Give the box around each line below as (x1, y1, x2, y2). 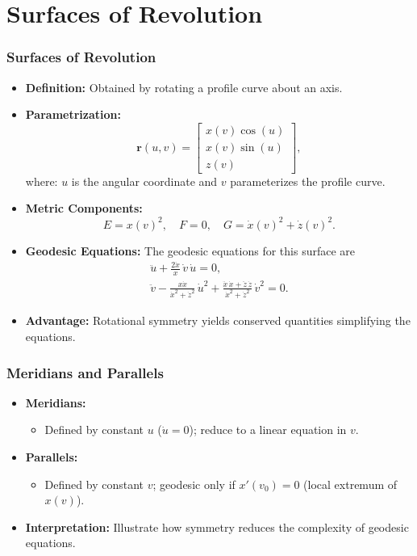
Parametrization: (25, 106, 121, 123)
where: (25, 172, 58, 189)
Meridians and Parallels (6, 362, 164, 382)
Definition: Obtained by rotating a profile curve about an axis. (25, 78, 343, 95)
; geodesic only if (152, 475, 236, 492)
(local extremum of (303, 475, 398, 492)
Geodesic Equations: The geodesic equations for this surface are (25, 242, 356, 259)
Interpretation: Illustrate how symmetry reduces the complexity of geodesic (25, 518, 409, 535)
